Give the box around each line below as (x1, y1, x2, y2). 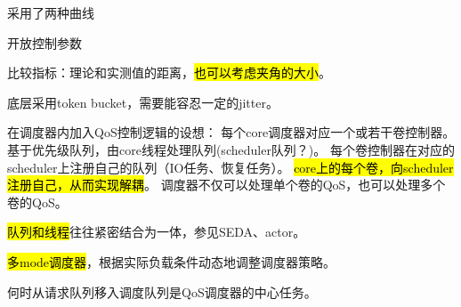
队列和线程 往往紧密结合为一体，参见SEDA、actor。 (7, 222, 306, 241)
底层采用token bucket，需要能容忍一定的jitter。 (7, 93, 279, 111)
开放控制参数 (7, 33, 82, 52)
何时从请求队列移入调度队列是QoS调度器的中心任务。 (7, 282, 317, 301)
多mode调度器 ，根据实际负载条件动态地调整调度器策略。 (7, 252, 336, 271)
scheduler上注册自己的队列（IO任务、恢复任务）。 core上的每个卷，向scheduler (7, 158, 454, 176)
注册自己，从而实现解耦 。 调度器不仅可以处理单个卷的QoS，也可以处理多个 (7, 175, 446, 194)
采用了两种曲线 (7, 4, 94, 21)
